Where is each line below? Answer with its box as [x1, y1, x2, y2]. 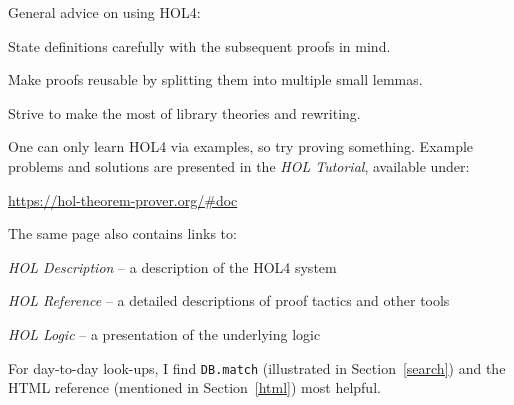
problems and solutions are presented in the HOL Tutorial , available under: [8, 155, 470, 176]
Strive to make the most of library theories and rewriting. [8, 102, 361, 123]
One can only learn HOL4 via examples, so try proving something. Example [8, 136, 474, 157]
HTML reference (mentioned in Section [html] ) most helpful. [8, 377, 381, 398]
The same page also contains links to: [8, 223, 237, 244]
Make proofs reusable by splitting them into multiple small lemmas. [8, 69, 423, 90]
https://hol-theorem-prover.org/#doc [8, 189, 238, 210]
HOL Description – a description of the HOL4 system [8, 256, 337, 277]
